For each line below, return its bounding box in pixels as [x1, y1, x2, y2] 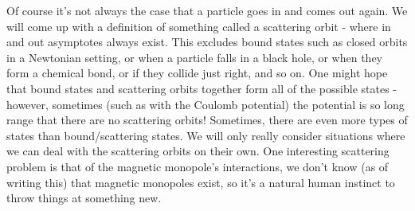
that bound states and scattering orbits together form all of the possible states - [6, 80, 397, 96]
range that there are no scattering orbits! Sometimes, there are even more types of [6, 111, 408, 128]
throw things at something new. [6, 190, 162, 206]
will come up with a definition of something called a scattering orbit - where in [6, 18, 391, 34]
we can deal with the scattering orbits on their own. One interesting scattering [6, 143, 390, 159]
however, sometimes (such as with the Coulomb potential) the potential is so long [6, 96, 405, 112]
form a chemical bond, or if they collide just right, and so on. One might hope [6, 64, 388, 81]
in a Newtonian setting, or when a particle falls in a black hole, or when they [6, 49, 382, 65]
